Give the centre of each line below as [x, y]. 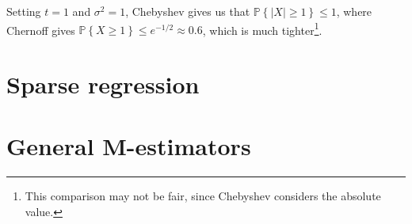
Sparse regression [103, 84]
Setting [24, 11]
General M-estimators [129, 146]
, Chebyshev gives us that [188, 11]
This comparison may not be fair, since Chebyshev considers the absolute [203, 196]
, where [354, 11]
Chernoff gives [41, 30]
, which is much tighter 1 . [262, 28]
